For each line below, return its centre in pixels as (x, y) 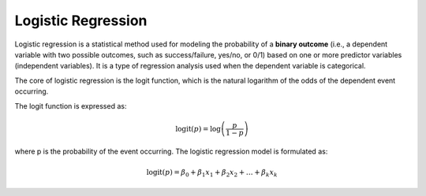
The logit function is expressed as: (71, 105)
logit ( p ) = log (198, 129)
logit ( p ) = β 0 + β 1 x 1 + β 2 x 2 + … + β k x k (212, 173)
